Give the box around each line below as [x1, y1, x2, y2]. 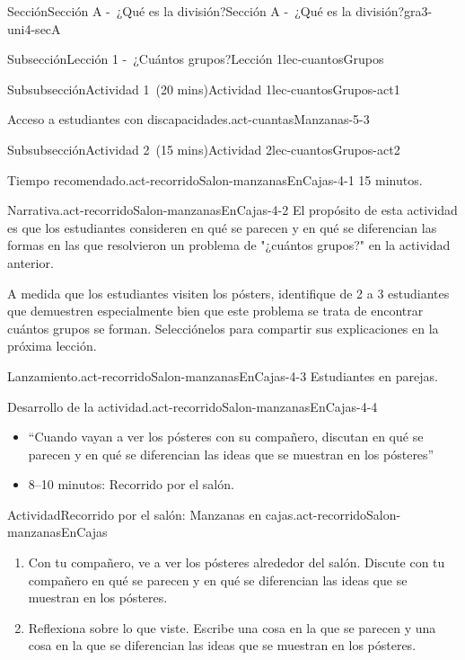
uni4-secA [7, 19, 61, 38]
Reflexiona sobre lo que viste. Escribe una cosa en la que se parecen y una [28, 618, 436, 637]
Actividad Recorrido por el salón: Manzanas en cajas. [7, 504, 297, 523]
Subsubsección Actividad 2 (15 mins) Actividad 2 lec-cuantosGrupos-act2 [7, 139, 400, 158]
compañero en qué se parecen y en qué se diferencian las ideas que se [28, 570, 408, 589]
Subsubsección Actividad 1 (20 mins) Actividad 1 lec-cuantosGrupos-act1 [7, 79, 400, 98]
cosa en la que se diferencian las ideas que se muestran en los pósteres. [28, 636, 417, 655]
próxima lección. [7, 336, 97, 355]
